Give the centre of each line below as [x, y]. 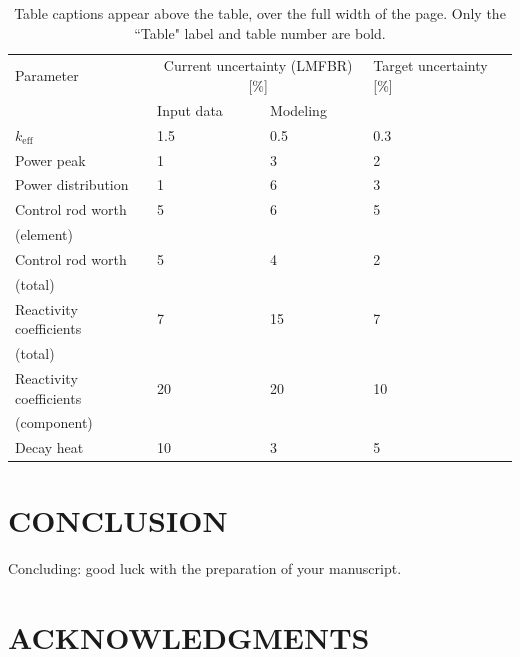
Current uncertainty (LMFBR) [258, 65]
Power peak [50, 159]
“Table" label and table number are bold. [260, 32]
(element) [44, 234]
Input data [190, 109]
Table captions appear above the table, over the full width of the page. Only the [260, 13]
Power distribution [72, 184]
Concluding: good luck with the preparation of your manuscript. [205, 568]
